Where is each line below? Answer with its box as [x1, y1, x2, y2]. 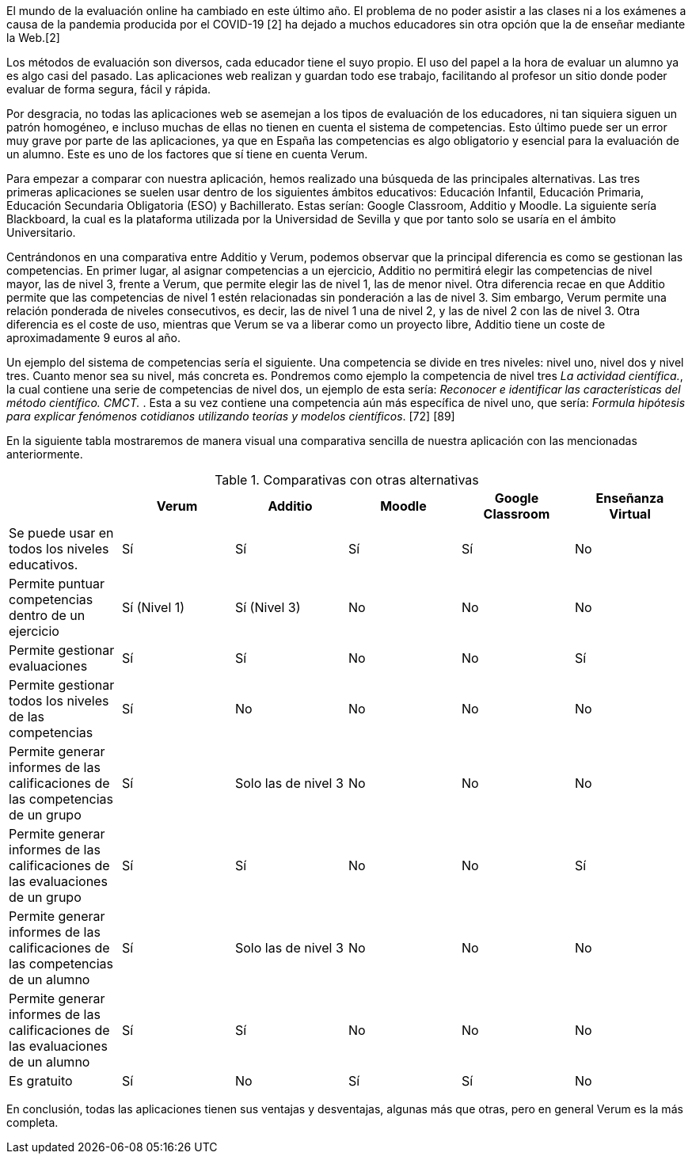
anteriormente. [6, 447, 83, 461]
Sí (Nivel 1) [121, 599, 185, 615]
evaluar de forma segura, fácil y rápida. [6, 82, 211, 96]
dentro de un [9, 607, 86, 623]
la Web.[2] [6, 31, 60, 44]
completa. [6, 1116, 59, 1129]
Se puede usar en [9, 525, 114, 541]
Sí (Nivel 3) [234, 599, 301, 615]
